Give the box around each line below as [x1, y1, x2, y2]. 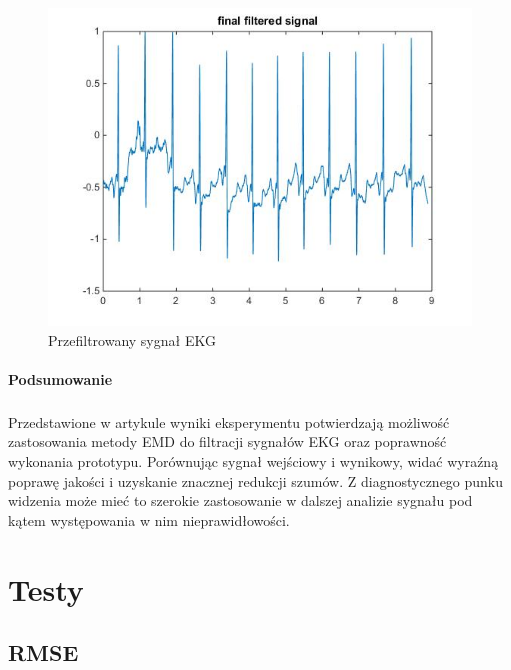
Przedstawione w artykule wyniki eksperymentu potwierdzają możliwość [8, 411, 450, 432]
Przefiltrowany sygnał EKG [48, 329, 216, 350]
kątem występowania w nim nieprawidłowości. [8, 509, 290, 530]
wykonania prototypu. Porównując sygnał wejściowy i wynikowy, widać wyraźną [8, 450, 499, 471]
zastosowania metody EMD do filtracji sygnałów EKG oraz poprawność [8, 431, 447, 452]
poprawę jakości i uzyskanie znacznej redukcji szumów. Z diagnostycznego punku [8, 470, 504, 491]
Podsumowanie [8, 368, 113, 389]
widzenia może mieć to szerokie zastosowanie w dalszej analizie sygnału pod [8, 490, 473, 511]
